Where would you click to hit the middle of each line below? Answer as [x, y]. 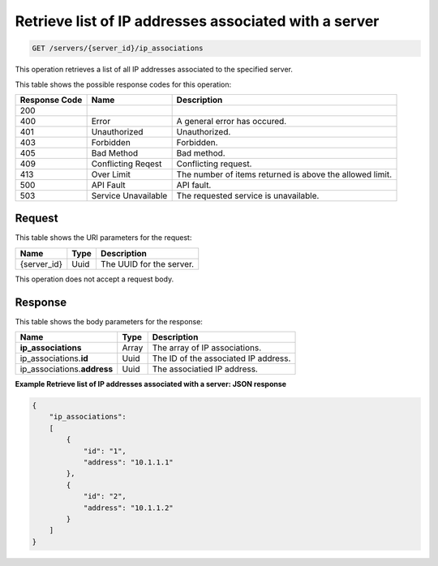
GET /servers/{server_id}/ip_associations [118, 48]
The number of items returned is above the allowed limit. [284, 174]
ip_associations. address [67, 369]
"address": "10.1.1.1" [128, 463]
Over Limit [111, 174]
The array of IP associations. [207, 348]
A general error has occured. [232, 121]
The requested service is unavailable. [248, 195]
